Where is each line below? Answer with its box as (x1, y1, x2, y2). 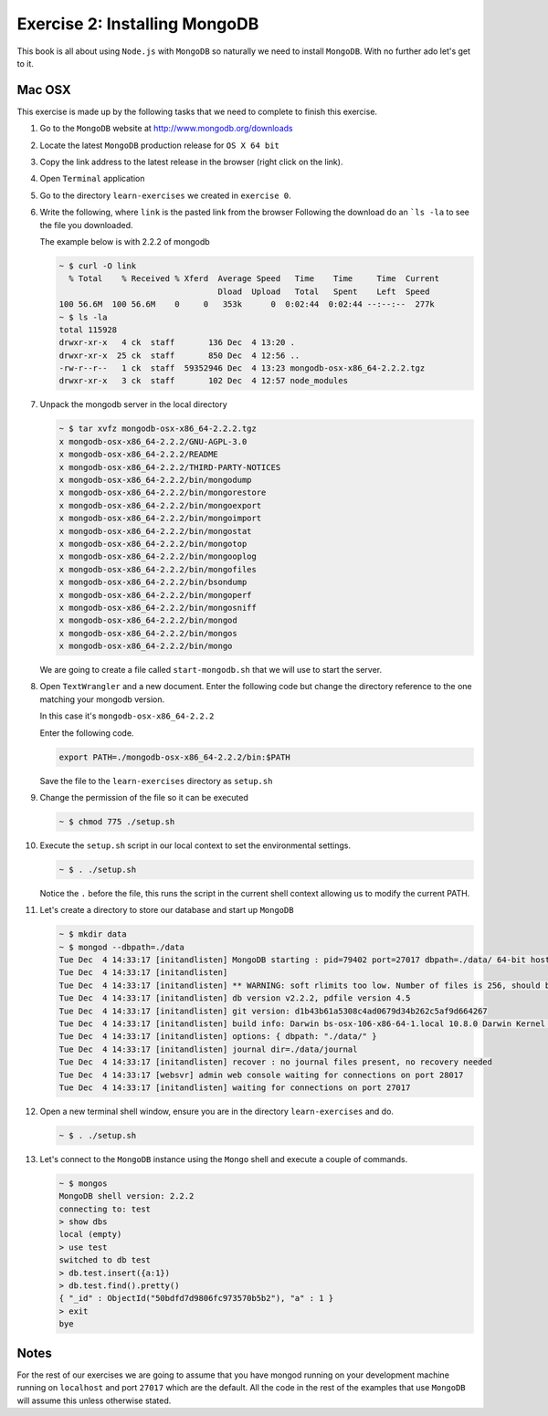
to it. (16, 58, 34, 68)
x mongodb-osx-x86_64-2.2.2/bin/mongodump (58, 475, 252, 485)
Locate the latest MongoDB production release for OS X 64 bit (39, 140, 280, 151)
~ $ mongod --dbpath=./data (58, 941, 184, 952)
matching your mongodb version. (39, 694, 165, 705)
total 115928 (58, 324, 118, 335)
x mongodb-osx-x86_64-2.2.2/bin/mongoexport (58, 500, 262, 510)
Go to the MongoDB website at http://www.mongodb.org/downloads (39, 123, 293, 134)
